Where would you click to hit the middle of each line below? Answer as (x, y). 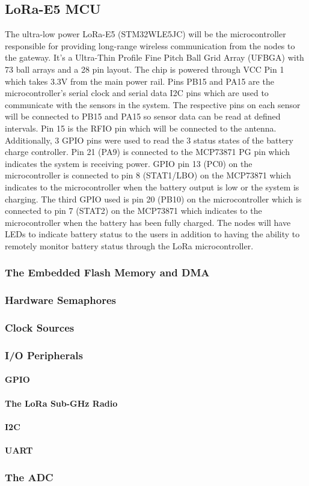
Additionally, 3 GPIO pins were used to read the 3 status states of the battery (149, 140)
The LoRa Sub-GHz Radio (61, 403)
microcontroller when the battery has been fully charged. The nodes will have (148, 222)
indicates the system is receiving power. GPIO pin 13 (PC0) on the (129, 163)
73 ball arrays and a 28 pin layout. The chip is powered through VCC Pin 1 (145, 69)
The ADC (29, 477)
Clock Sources (40, 328)
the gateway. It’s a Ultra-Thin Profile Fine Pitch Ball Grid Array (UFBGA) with (154, 57)
